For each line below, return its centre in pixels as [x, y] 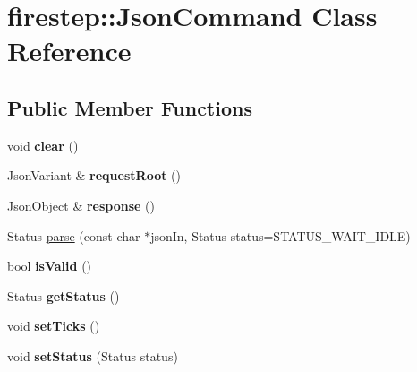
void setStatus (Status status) [93, 355]
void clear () [43, 145]
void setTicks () [54, 326]
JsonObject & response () [81, 205]
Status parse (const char [74, 235]
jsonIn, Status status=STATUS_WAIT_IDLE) [281, 235]
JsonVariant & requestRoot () [94, 175]
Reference [69, 51]
